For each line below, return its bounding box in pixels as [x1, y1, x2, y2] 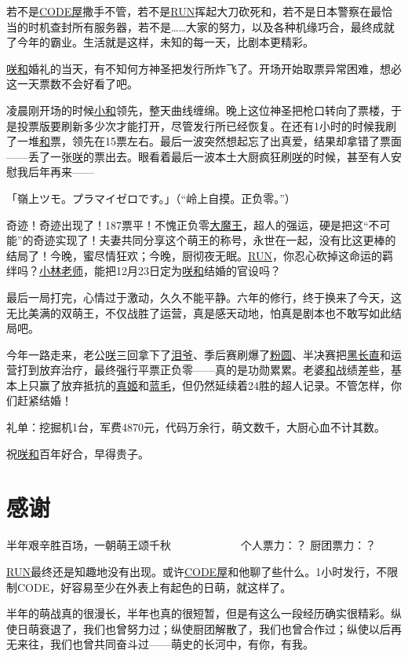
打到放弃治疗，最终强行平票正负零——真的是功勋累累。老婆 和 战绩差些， [16, 362, 391, 378]
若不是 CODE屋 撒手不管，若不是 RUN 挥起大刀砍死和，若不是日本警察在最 [6, 3, 382, 19]
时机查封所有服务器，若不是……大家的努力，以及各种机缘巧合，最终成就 [27, 18, 395, 35]
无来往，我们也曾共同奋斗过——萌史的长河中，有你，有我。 [6, 636, 314, 652]
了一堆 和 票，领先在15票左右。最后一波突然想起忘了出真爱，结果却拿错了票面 [6, 133, 402, 149]
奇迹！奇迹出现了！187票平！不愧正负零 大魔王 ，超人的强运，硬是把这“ [6, 216, 369, 233]
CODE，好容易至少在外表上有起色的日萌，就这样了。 [16, 578, 292, 595]
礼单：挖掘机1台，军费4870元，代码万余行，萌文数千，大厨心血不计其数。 [6, 419, 385, 435]
